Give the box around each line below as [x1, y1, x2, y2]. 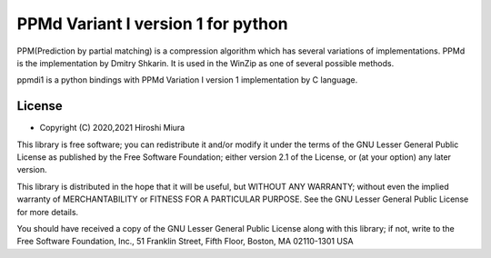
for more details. [16, 206, 79, 217]
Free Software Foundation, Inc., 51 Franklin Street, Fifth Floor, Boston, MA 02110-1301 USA [16, 236, 354, 247]
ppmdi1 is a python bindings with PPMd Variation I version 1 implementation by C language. [16, 74, 358, 85]
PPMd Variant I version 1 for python [16, 14, 288, 34]
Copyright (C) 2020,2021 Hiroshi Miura [39, 123, 185, 134]
